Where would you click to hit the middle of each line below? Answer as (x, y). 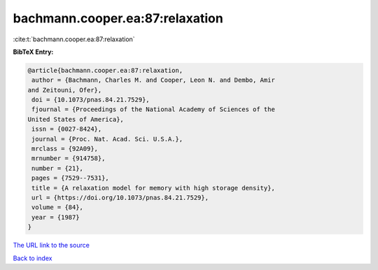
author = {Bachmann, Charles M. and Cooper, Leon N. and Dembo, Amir (154, 80)
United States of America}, (76, 119)
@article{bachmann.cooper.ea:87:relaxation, (105, 70)
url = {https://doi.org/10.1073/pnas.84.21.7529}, (120, 198)
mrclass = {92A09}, (65, 149)
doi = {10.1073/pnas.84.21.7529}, (91, 100)
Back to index (33, 258)
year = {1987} (56, 217)
